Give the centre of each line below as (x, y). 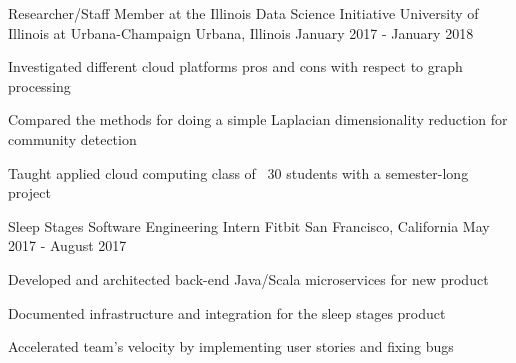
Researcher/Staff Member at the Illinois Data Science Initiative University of (243, 13)
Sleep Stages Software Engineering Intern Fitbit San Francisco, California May (249, 225)
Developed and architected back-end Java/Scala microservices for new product (248, 278)
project (29, 192)
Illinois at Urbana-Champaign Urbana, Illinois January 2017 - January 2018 (241, 32)
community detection (72, 138)
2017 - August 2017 (67, 245)
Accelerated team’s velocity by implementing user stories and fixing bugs (231, 346)
